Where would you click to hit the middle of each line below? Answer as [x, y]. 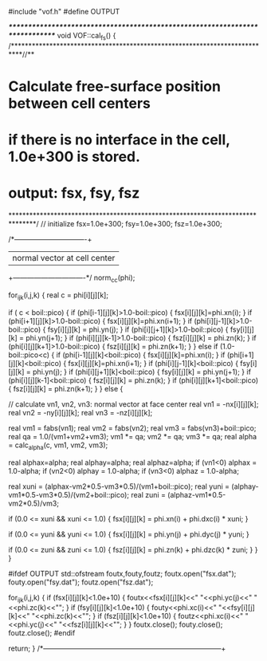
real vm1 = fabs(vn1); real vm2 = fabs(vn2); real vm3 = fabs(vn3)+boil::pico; [132, 428]
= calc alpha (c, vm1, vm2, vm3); [58, 446]
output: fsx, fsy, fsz [74, 193]
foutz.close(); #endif [42, 633]
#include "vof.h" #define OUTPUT [64, 12]
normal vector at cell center [64, 258]
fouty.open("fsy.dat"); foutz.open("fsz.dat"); [81, 582]
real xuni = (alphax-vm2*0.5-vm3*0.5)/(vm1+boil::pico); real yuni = [119, 486]
